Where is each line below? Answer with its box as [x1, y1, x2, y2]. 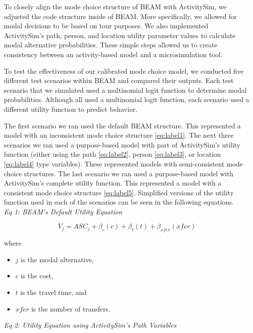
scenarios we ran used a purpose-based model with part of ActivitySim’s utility [4, 139, 241, 149]
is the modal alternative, [21, 254, 94, 264]
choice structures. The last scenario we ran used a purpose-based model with [4, 168, 233, 178]
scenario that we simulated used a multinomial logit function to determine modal [4, 84, 247, 95]
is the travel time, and [20, 287, 87, 297]
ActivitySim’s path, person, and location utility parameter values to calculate [4, 30, 236, 40]
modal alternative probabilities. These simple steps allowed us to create [4, 40, 218, 50]
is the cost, [21, 271, 53, 281]
